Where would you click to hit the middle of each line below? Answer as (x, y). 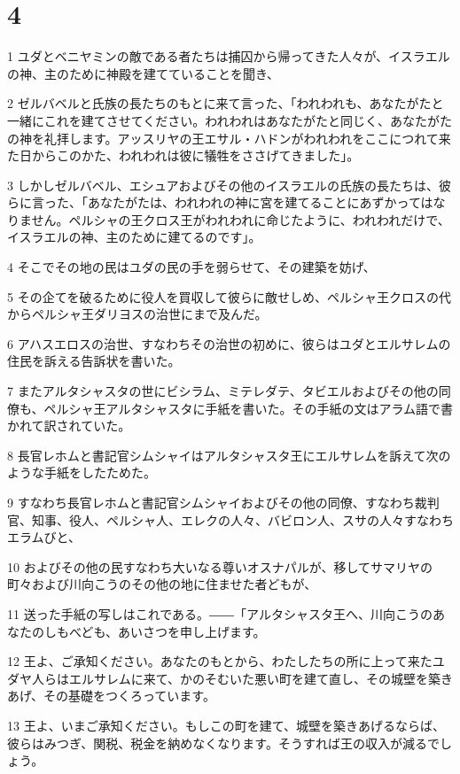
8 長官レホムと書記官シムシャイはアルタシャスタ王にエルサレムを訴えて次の (229, 455)
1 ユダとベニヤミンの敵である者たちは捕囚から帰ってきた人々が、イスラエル (229, 56)
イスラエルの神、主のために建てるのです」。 (134, 237)
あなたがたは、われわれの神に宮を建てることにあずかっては (260, 202)
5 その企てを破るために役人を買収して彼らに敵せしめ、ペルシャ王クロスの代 (229, 296)
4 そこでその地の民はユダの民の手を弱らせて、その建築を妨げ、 (191, 267)
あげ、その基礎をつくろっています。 (111, 696)
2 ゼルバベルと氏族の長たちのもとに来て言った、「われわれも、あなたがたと (226, 103)
